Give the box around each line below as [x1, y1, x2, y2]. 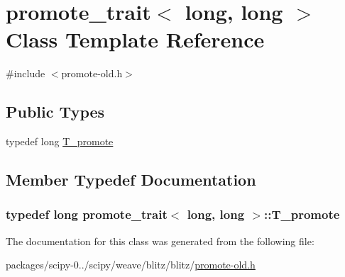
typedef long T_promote [6, 134, 114, 149]
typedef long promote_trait [6, 205, 168, 223]
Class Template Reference [6, 25, 265, 54]
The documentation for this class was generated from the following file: [6, 233, 314, 248]
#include [6, 66, 45, 81]
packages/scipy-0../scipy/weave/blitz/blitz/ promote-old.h [6, 257, 256, 272]
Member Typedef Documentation [6, 169, 256, 191]
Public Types [6, 101, 105, 123]
